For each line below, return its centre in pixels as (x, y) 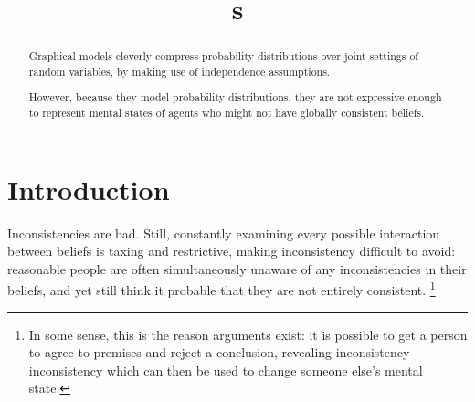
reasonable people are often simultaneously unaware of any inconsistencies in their (237, 268)
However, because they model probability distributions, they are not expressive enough (235, 97)
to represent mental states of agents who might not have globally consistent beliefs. (227, 113)
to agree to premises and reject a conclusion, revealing (180, 352)
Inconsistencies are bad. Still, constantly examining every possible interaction (224, 233)
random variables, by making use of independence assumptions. (179, 71)
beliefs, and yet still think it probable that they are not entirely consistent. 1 (222, 289)
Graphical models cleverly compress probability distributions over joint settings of (223, 56)
